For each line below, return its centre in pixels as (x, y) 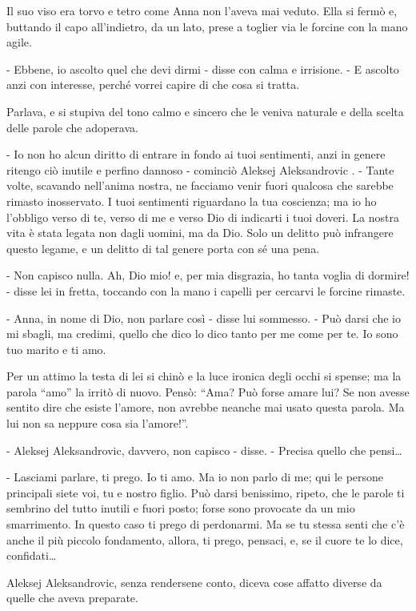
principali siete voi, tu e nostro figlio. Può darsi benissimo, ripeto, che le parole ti (206, 492)
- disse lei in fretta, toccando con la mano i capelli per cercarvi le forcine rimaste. (206, 290)
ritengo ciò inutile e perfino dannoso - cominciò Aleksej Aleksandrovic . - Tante (200, 169)
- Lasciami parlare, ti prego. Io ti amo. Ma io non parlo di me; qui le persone (195, 477)
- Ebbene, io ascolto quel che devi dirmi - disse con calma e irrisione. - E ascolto (203, 68)
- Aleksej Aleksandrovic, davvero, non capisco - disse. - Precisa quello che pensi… (204, 450)
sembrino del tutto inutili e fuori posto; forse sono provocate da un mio (181, 508)
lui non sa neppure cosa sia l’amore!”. (98, 423)
